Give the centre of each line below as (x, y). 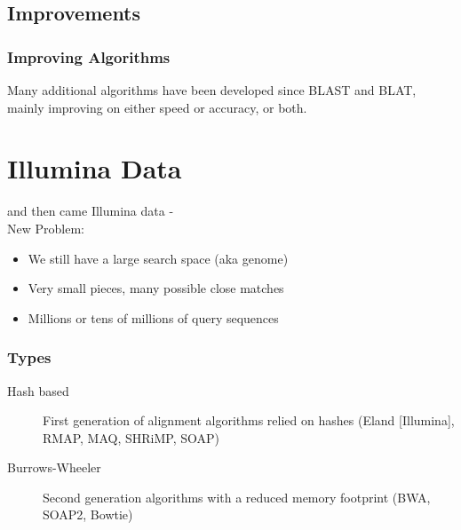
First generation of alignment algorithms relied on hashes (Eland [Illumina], (249, 420)
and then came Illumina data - (91, 211)
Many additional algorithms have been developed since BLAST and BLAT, (212, 90)
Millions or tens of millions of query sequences (153, 317)
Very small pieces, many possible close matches (156, 288)
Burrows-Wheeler (54, 467)
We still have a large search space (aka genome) (158, 258)
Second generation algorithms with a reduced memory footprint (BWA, (237, 497)
